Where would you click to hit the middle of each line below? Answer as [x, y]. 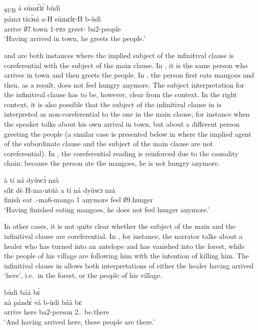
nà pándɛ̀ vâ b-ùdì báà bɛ [43, 302]
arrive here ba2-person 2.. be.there [57, 312]
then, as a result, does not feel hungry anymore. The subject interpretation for [124, 84]
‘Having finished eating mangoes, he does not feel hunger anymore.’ [107, 209]
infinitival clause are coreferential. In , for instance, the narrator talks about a [123, 236]
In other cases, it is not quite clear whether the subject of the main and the [120, 226]
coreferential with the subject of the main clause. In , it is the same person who [126, 65]
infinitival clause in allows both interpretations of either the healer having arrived [129, 265]
